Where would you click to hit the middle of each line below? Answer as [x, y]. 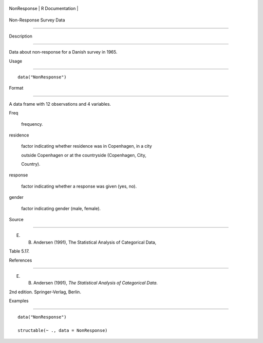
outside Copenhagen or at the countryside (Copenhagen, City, [84, 155]
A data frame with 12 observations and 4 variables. [60, 104]
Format [16, 88]
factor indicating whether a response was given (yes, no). [79, 186]
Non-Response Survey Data [37, 20]
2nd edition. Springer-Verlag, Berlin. [45, 292]
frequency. [32, 124]
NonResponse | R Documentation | [44, 8]
